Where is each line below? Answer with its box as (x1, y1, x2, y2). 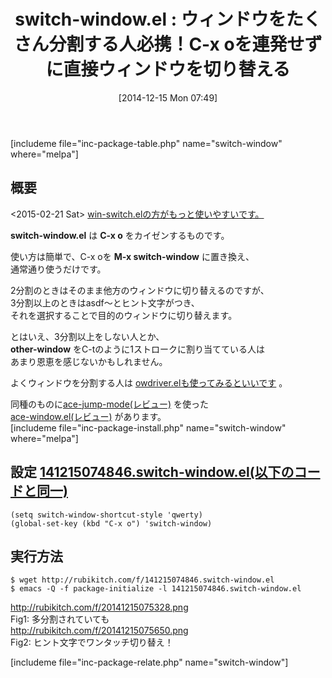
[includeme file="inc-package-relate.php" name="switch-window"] (10, 656, 289, 669)
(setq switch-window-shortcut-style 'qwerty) (10, 510, 203, 520)
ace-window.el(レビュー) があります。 (10, 410, 167, 422)
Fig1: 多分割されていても (10, 613, 110, 625)
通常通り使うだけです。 (10, 263, 107, 275)
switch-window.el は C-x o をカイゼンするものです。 (10, 229, 230, 241)
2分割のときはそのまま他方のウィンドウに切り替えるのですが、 (10, 284, 270, 296)
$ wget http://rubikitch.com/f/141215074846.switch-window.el (10, 575, 275, 585)
